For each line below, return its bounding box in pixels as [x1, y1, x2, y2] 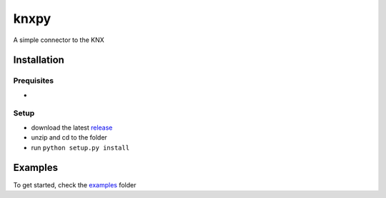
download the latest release [31, 123, 113, 132]
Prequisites [13, 75, 54, 85]
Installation [13, 54, 64, 66]
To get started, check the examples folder [13, 180, 137, 189]
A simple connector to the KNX [13, 36, 105, 44]
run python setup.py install [31, 143, 130, 152]
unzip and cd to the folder [31, 133, 107, 142]
